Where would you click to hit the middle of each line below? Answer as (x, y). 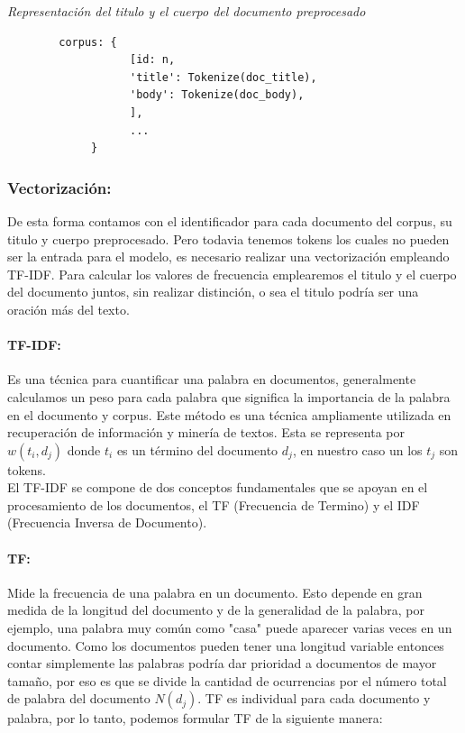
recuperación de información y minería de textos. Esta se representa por (206, 432)
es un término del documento (197, 449)
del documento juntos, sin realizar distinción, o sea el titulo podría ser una (213, 292)
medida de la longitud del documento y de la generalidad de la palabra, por (216, 610)
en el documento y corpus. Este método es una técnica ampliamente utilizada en (229, 414)
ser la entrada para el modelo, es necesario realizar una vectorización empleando (228, 257)
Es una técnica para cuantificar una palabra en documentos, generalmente (212, 379)
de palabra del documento (79, 698)
